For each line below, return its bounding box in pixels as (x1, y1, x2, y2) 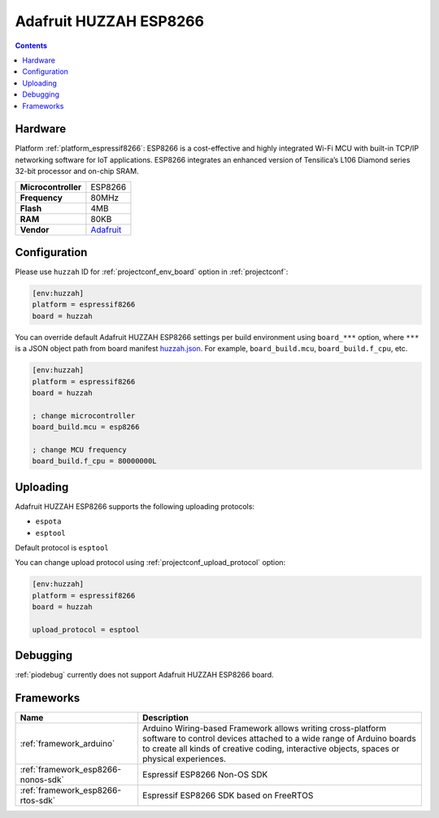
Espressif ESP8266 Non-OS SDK (142, 769, 268, 781)
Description (142, 712, 189, 724)
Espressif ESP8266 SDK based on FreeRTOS (142, 790, 314, 801)
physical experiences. (142, 753, 227, 764)
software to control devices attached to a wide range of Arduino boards (142, 733, 416, 744)
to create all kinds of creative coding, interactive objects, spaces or (142, 743, 400, 755)
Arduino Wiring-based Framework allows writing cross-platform (142, 723, 386, 734)
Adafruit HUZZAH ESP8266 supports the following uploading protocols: (15, 501, 255, 511)
